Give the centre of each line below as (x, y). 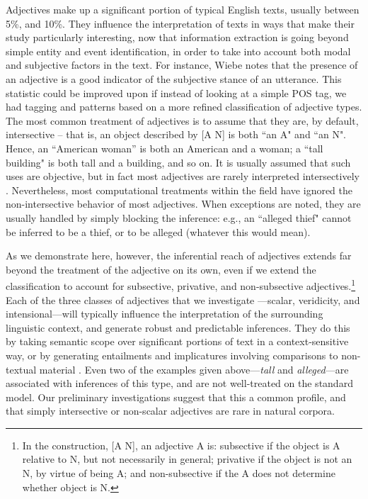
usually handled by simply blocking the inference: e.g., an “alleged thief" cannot (179, 217)
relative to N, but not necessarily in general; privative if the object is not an (187, 459)
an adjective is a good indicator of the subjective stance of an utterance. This (174, 78)
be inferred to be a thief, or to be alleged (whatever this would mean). (158, 231)
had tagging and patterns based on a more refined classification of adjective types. (184, 107)
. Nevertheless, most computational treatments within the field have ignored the (179, 190)
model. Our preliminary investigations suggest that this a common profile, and (176, 397)
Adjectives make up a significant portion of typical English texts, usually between (183, 9)
